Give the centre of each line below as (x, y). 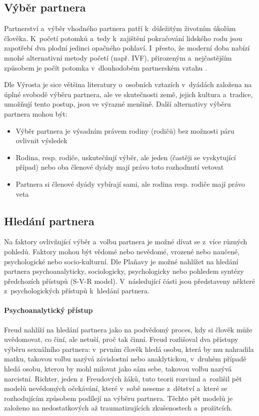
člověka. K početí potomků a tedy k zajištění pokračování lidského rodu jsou (123, 38)
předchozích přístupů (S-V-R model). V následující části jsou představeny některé (130, 281)
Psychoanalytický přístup (48, 310)
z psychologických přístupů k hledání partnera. (77, 291)
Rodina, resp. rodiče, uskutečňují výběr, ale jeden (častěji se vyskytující (126, 157)
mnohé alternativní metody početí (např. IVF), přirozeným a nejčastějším (118, 57)
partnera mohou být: (36, 113)
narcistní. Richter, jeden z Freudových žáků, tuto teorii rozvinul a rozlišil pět (123, 378)
